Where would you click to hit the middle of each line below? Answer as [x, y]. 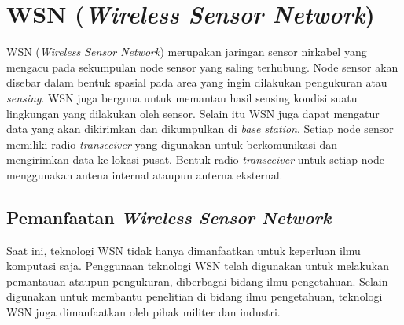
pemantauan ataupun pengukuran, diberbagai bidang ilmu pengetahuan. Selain [197, 281]
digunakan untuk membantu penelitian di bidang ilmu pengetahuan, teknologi [195, 296]
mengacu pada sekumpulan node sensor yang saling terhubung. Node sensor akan [202, 66]
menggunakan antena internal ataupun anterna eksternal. [145, 174]
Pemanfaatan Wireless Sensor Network [169, 217]
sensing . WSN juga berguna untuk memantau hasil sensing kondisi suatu [182, 97]
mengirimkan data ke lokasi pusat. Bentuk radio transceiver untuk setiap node [195, 159]
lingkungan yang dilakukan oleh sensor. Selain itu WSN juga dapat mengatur [193, 113]
